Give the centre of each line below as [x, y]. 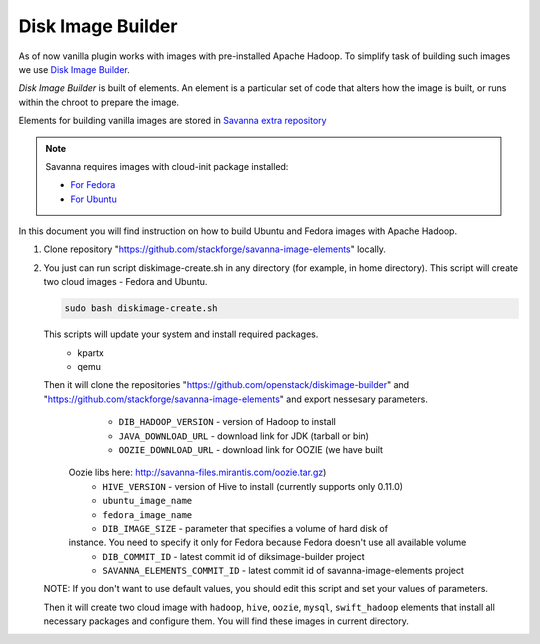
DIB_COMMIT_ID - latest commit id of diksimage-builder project [233, 556]
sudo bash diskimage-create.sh [141, 308]
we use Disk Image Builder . [74, 69]
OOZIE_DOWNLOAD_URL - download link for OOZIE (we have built [251, 449]
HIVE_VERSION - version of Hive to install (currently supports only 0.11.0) [253, 486]
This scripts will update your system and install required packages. [181, 334]
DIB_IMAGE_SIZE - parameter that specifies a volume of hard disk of [245, 528]
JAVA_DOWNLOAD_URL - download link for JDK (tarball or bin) [244, 436]
